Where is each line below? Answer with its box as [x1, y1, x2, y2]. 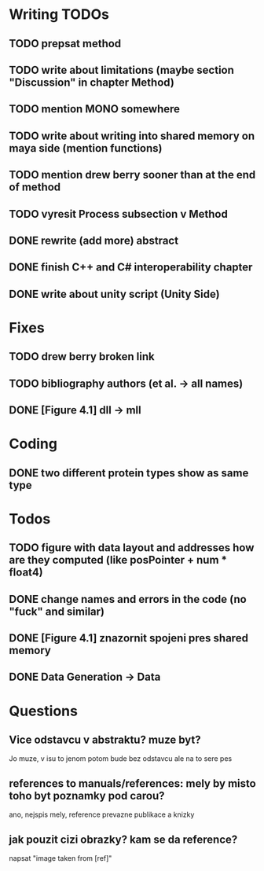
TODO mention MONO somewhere [9, 102, 180, 116]
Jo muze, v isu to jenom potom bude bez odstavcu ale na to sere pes [9, 754, 233, 763]
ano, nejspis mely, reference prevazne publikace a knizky [9, 810, 195, 819]
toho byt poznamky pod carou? [9, 788, 165, 803]
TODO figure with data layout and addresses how [9, 541, 255, 555]
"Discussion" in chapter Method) [9, 75, 175, 89]
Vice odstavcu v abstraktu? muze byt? [9, 733, 201, 746]
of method [9, 181, 61, 194]
